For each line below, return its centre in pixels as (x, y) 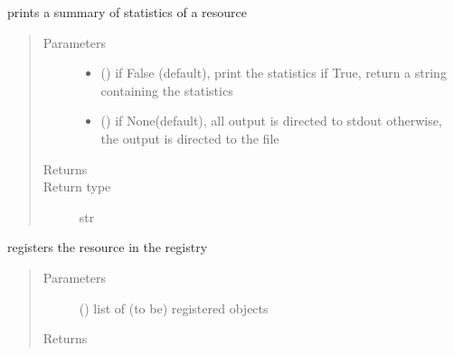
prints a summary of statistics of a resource (128, 12)
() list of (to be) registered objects (174, 308)
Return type (77, 187)
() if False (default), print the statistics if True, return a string (274, 73)
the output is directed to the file (190, 138)
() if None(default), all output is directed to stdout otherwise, (271, 121)
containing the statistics (167, 90)
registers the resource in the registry (108, 247)
